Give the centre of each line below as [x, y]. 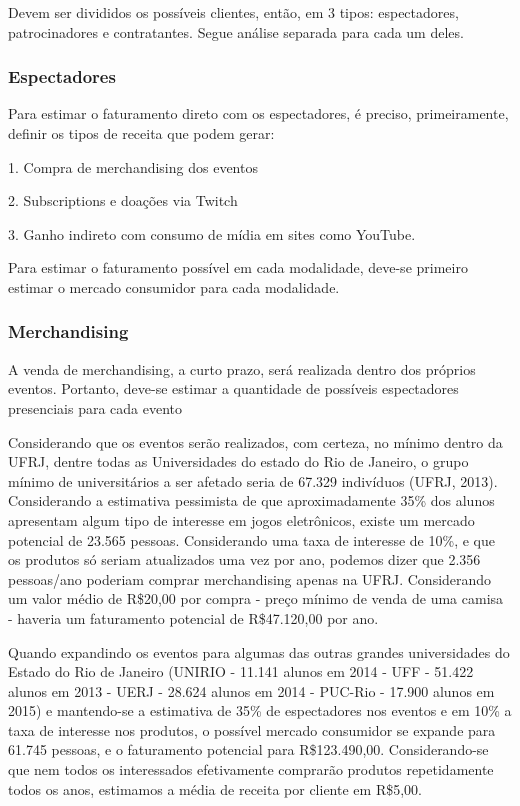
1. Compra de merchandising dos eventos [133, 166]
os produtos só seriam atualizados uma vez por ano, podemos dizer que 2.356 [244, 559]
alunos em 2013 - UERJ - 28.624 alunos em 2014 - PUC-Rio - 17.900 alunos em [251, 690]
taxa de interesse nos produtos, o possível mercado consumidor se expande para [252, 729]
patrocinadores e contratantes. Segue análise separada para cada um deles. [236, 31]
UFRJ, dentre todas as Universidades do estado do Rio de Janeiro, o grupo [238, 461]
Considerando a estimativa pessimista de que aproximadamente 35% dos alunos [251, 500]
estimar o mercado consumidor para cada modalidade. [174, 286]
